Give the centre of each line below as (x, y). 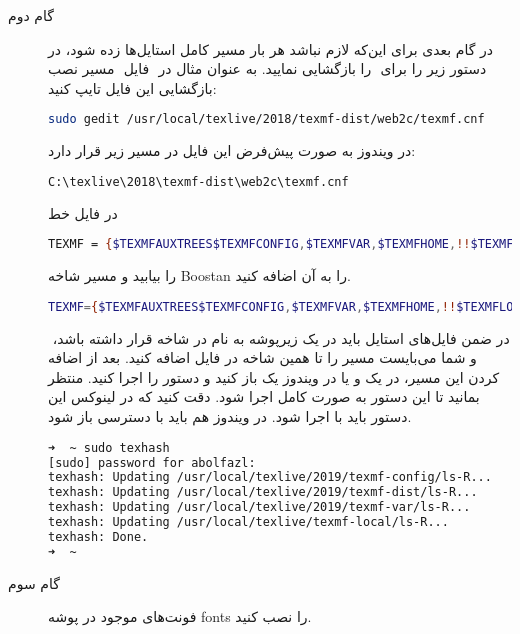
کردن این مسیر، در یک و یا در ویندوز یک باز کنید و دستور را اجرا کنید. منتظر (274, 376)
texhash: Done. (98, 536)
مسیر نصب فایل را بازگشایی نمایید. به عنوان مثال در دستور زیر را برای (267, 68)
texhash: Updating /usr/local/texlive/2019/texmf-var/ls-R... (259, 507)
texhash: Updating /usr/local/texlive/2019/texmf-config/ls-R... (270, 477)
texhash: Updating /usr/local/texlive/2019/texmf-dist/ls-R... (263, 492)
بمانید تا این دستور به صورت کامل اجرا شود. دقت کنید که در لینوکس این (264, 396)
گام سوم (34, 582)
